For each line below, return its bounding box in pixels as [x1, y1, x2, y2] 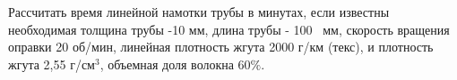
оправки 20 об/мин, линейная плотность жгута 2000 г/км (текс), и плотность [8, 37, 434, 56]
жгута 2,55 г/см [8, 54, 95, 73]
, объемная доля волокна [99, 54, 234, 73]
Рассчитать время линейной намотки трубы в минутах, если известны [8, 3, 390, 20]
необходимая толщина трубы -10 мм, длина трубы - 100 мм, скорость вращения [8, 20, 450, 38]
